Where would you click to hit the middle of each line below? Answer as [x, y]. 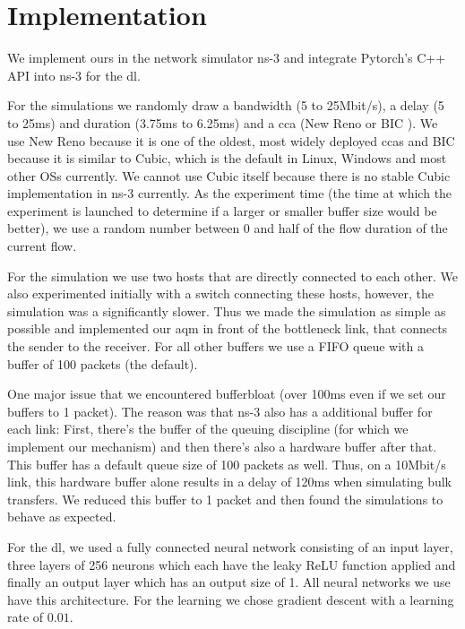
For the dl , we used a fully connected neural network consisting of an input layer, [230, 546]
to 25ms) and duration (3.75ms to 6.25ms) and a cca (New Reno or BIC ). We [223, 122]
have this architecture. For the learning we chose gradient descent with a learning [231, 599]
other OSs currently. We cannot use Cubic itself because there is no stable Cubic [229, 175]
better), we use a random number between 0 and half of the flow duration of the [228, 228]
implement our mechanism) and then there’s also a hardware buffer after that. [222, 446]
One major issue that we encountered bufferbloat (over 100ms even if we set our [227, 394]
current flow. [42, 246]
